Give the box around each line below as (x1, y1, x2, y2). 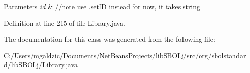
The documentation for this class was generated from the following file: (4, 34, 215, 44)
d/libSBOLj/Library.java (4, 59, 78, 70)
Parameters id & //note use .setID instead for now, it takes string (4, 1, 200, 11)
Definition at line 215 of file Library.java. (4, 17, 125, 28)
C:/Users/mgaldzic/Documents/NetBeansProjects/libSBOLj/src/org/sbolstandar (4, 50, 246, 60)
